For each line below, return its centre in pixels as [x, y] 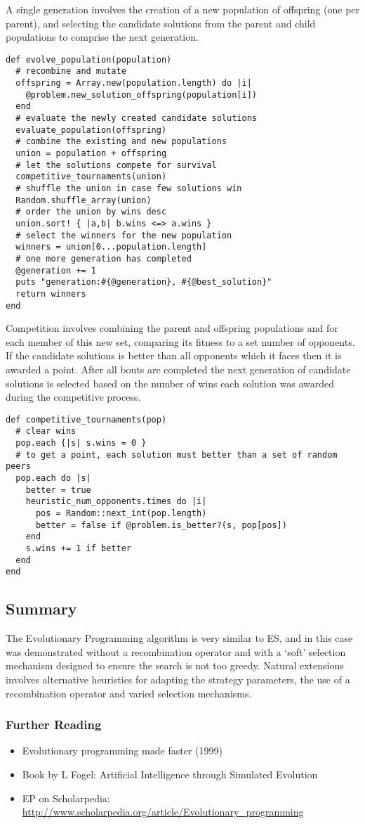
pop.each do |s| [53, 478]
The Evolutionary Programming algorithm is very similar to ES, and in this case [179, 638]
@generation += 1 [56, 270]
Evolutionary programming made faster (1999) [122, 751]
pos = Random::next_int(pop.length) [121, 514]
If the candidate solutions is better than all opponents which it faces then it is [174, 355]
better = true [58, 490]
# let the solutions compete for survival [116, 165]
